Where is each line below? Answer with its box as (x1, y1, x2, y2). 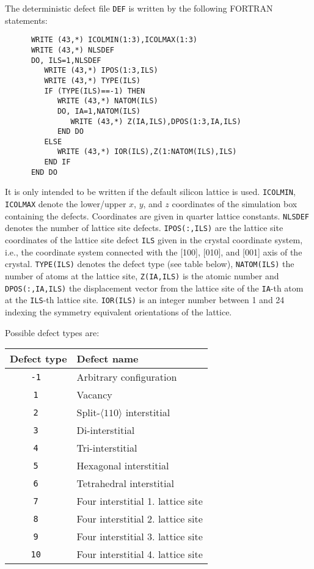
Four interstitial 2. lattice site (76, 512, 203, 526)
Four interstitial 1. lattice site (76, 494, 203, 508)
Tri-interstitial (76, 441, 137, 455)
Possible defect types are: (5, 326, 100, 339)
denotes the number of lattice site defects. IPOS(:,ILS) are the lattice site (5, 221, 283, 234)
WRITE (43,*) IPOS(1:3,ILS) (44, 66, 158, 75)
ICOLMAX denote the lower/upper (5, 197, 126, 210)
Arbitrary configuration (76, 370, 177, 384)
